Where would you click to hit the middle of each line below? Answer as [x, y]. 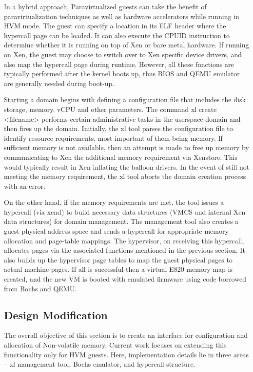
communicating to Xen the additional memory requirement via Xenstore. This [121, 157]
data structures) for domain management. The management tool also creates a [121, 221]
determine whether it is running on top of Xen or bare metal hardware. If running [126, 45]
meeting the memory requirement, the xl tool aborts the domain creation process [125, 176]
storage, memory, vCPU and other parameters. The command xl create [110, 109]
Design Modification [56, 315]
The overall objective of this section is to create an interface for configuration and [126, 335]
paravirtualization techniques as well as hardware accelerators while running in [122, 16]
